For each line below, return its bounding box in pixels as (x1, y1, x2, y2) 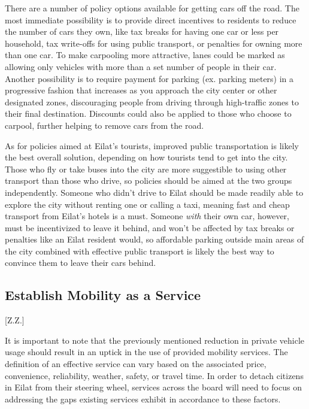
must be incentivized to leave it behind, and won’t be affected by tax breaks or (5, 221, 295, 234)
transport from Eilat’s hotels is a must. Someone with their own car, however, (5, 210, 289, 222)
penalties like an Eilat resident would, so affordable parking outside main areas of (5, 233, 304, 246)
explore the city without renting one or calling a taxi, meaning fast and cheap (5, 198, 290, 210)
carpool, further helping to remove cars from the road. (5, 119, 204, 131)
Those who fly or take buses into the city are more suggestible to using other (5, 162, 287, 175)
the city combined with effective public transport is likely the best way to (5, 244, 274, 257)
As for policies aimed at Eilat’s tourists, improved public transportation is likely (5, 139, 299, 152)
